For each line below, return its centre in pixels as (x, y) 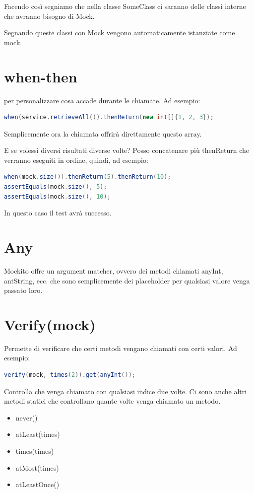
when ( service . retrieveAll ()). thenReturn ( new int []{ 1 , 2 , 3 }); (109, 117)
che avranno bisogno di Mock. (49, 16)
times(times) (35, 451)
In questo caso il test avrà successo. (58, 213)
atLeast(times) (38, 434)
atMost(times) (37, 467)
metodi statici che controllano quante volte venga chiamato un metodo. (112, 401)
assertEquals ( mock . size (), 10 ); (57, 196)
